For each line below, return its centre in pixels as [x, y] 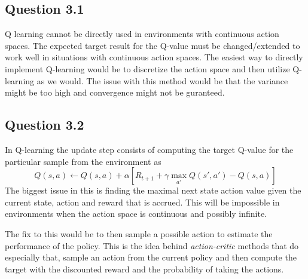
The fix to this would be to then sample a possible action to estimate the [139, 233]
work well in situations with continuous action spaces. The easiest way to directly [154, 57]
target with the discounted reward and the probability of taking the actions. [144, 269]
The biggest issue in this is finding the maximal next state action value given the [153, 190]
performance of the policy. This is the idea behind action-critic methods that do [152, 245]
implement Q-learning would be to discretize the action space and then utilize [147, 68]
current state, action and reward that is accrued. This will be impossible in [142, 202]
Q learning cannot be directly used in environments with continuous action [142, 34]
